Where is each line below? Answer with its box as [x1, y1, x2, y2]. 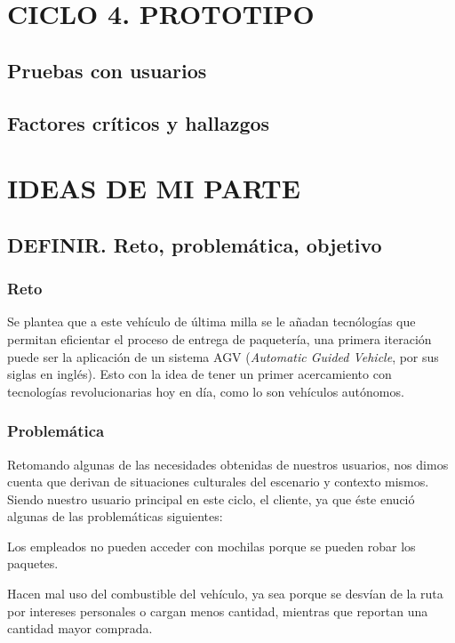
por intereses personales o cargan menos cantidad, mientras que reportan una [7, 601, 428, 620]
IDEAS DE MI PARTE [7, 170, 300, 206]
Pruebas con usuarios [7, 56, 207, 84]
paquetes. [7, 554, 59, 573]
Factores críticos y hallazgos [7, 109, 270, 136]
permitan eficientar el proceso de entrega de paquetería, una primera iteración [7, 329, 432, 348]
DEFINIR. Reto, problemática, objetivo [7, 230, 382, 258]
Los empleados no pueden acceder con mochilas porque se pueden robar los [7, 536, 416, 555]
